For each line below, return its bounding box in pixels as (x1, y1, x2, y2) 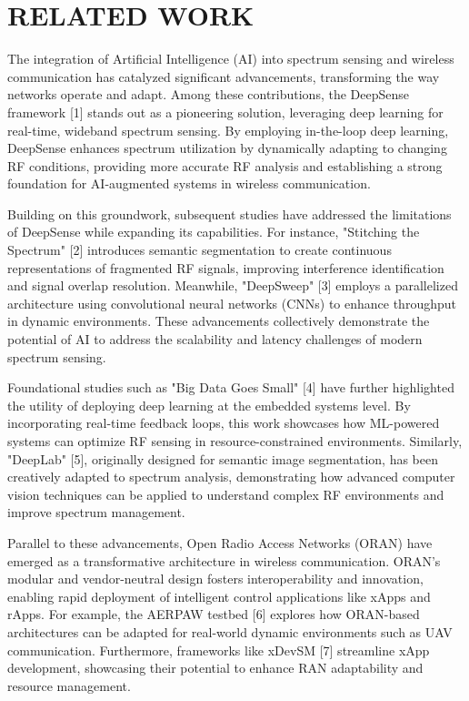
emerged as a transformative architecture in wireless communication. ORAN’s (7, 551, 441, 570)
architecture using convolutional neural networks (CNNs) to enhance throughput (7, 293, 456, 312)
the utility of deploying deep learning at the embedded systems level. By (7, 395, 411, 414)
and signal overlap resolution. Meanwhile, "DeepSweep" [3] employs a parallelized (7, 276, 458, 295)
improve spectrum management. (7, 503, 185, 522)
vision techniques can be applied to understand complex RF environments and (7, 484, 444, 503)
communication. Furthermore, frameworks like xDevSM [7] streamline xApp (7, 640, 430, 659)
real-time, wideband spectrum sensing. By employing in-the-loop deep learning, (7, 120, 449, 139)
